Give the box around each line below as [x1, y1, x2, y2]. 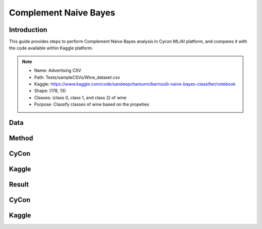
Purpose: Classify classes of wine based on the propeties [34, 102, 149, 107]
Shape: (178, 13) [34, 88, 66, 94]
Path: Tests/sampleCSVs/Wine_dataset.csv [34, 74, 120, 80]
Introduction [9, 26, 48, 34]
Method [9, 134, 33, 142]
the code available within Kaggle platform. [9, 45, 93, 51]
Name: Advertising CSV [34, 68, 82, 74]
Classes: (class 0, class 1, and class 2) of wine [34, 94, 127, 100]
